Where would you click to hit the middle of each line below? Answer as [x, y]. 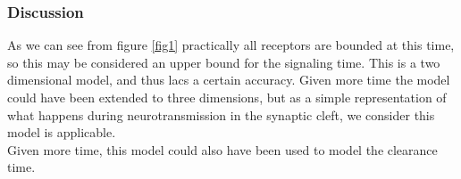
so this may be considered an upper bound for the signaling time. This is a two [224, 62]
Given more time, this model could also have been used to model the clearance [222, 149]
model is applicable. [62, 132]
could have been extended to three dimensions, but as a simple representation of [227, 97]
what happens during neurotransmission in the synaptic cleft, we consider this [221, 114]
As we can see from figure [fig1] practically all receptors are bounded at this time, [231, 45]
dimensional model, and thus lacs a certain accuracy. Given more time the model [229, 80]
